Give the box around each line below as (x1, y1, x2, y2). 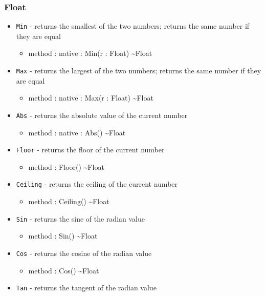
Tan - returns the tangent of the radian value (16, 282, 157, 293)
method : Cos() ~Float (28, 265, 99, 275)
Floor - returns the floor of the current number (16, 144, 165, 155)
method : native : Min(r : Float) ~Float (28, 48, 152, 58)
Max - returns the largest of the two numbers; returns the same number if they (16, 65, 261, 76)
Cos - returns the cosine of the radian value (16, 247, 152, 258)
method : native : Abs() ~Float (28, 127, 126, 137)
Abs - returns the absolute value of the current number (16, 109, 188, 120)
